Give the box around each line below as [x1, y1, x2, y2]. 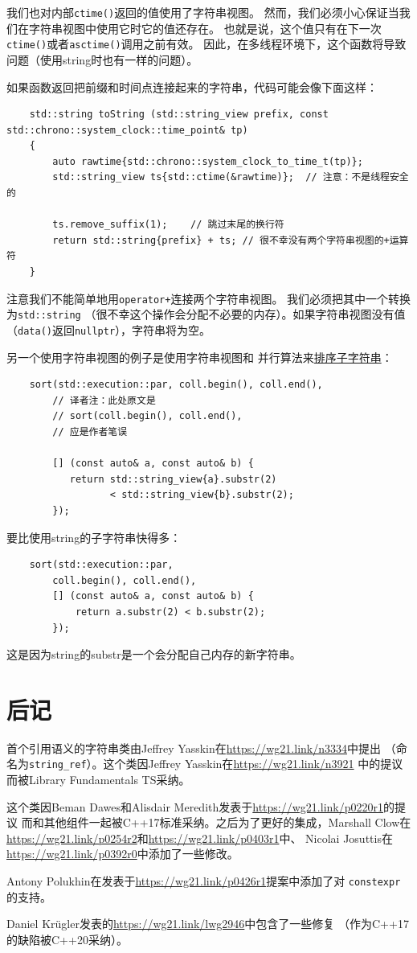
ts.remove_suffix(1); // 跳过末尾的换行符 [52, 219, 284, 231]
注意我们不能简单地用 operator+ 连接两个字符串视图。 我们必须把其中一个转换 [6, 290, 411, 306]
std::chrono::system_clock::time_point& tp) [6, 124, 248, 136]
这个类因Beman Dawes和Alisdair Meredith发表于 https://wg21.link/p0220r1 [6, 798, 383, 815]
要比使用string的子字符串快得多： [6, 528, 182, 545]
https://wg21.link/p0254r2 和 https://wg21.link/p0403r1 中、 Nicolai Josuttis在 [6, 829, 393, 846]
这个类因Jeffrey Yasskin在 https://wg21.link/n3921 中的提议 [103, 755, 403, 772]
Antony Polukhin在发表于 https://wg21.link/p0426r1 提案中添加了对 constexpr [6, 873, 401, 889]
